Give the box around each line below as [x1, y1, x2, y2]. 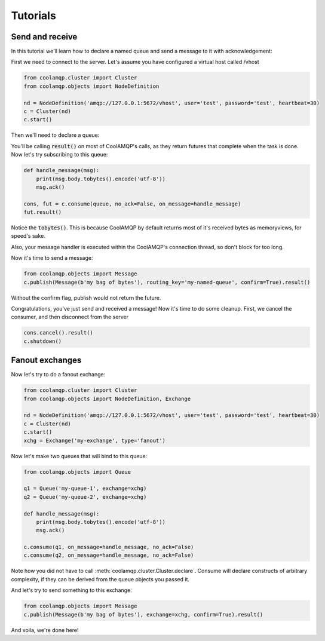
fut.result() [23, 209, 62, 216]
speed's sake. [11, 232, 46, 240]
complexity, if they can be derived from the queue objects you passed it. [11, 575, 189, 582]
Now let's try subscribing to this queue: [11, 151, 108, 158]
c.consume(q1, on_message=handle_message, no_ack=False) [23, 544, 194, 551]
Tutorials [11, 9, 56, 22]
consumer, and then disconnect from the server [11, 314, 128, 321]
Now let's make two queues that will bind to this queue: [11, 452, 148, 459]
